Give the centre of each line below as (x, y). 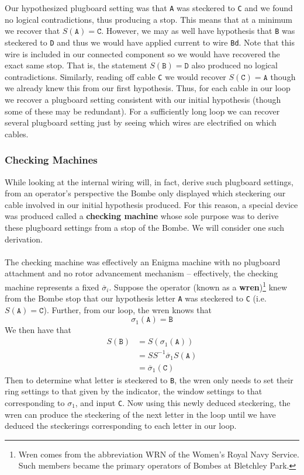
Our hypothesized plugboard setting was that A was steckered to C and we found (149, 8)
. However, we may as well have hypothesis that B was (198, 31)
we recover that (32, 31)
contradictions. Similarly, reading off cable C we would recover (115, 76)
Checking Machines (51, 160)
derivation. (24, 239)
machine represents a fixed (52, 287)
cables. (17, 134)
